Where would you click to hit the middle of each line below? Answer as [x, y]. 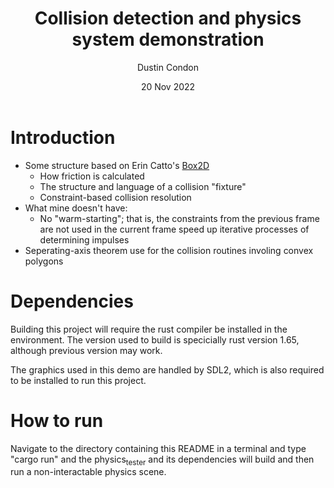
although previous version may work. [86, 350]
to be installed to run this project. [78, 380]
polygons [44, 261]
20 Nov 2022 [168, 86]
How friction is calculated [92, 176]
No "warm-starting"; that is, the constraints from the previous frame [179, 218]
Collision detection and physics [168, 18]
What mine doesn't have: [76, 208]
